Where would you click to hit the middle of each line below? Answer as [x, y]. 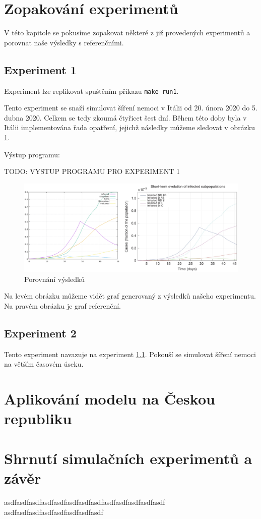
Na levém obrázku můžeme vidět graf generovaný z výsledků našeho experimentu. [130, 296]
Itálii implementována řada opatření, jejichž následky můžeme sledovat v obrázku [130, 127]
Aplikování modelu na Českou [110, 399]
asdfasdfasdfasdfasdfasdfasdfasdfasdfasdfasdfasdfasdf [85, 502]
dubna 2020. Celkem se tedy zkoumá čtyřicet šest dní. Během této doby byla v [125, 117]
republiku [38, 418]
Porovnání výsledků [55, 279]
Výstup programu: [32, 154]
